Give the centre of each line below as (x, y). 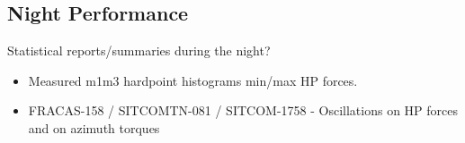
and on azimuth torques (94, 127)
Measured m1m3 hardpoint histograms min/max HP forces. (193, 80)
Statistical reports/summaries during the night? (139, 50)
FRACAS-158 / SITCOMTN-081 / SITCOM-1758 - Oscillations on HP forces (243, 110)
